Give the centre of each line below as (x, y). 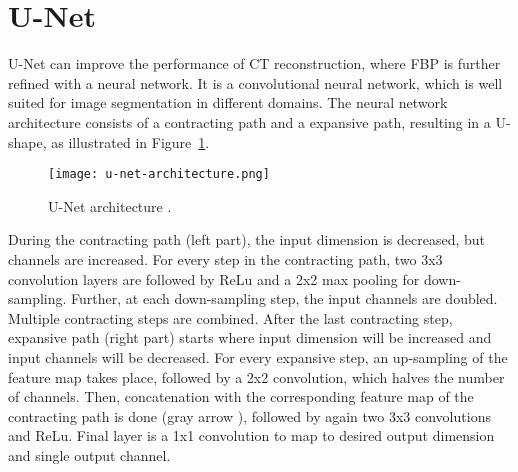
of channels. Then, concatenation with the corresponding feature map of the (241, 396)
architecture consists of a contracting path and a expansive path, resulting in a (249, 121)
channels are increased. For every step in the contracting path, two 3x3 (225, 258)
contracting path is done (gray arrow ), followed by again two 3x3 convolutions (249, 415)
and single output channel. (89, 454)
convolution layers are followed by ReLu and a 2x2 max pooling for (214, 278)
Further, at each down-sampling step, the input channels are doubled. (284, 298)
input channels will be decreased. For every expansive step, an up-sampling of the (258, 356)
